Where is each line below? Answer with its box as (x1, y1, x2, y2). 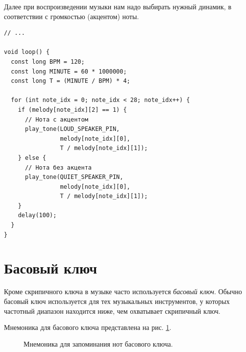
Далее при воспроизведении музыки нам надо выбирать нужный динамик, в (4, 1, 232, 11)
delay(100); (18, 212, 57, 219)
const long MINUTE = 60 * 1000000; (11, 68, 127, 75)
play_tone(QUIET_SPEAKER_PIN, (25, 174, 123, 181)
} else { (18, 154, 46, 161)
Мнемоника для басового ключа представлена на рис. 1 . (4, 322, 172, 332)
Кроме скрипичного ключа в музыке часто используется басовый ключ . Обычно (4, 286, 242, 297)
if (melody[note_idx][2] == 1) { (18, 106, 127, 113)
